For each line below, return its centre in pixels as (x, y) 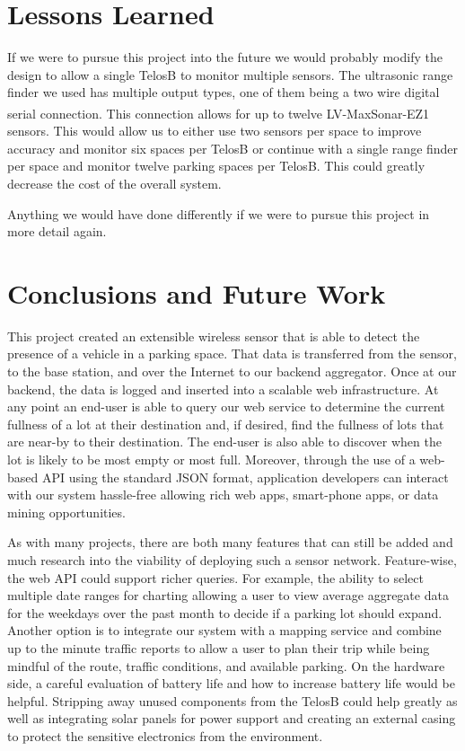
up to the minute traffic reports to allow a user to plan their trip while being (219, 647)
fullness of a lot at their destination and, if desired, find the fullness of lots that (226, 424)
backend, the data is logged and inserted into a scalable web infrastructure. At (223, 389)
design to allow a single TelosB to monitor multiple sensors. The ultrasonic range (230, 74)
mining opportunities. (66, 512)
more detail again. (57, 231)
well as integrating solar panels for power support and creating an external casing (232, 718)
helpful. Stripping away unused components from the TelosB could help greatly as (232, 700)
